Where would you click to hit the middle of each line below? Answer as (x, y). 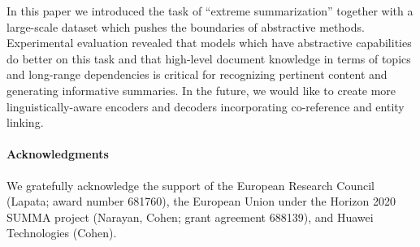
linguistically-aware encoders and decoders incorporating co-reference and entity (206, 106)
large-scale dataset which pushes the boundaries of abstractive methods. (186, 26)
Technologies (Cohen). (62, 233)
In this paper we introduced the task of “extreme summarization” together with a (210, 11)
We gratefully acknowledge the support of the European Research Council (191, 185)
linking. (25, 122)
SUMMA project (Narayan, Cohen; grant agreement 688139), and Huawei (190, 217)
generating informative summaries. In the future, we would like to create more (201, 90)
